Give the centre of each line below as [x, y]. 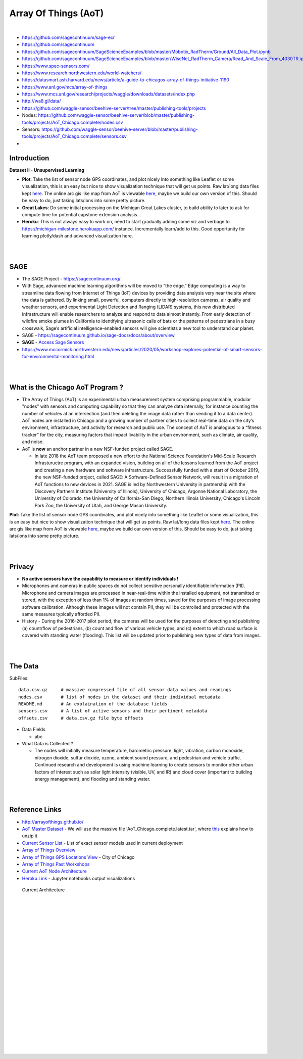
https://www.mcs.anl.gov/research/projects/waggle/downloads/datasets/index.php [109, 94]
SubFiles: [19, 678]
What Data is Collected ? [47, 743]
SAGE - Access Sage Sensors [53, 342]
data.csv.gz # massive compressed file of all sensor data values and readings [125, 690]
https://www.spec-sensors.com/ [56, 66]
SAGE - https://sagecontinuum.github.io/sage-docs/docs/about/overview [98, 335]
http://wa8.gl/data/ [41, 101]
